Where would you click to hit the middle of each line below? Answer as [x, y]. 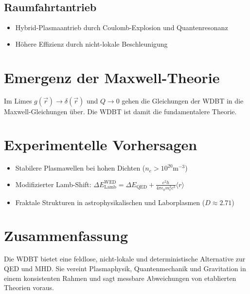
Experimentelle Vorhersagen [101, 145]
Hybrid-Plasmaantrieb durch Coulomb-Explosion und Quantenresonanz [122, 27]
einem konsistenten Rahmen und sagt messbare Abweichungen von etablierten [120, 278]
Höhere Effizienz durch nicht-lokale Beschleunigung [91, 43]
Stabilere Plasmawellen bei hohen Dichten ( [80, 168]
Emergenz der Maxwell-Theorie [112, 77]
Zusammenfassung [66, 235]
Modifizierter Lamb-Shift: [53, 184]
